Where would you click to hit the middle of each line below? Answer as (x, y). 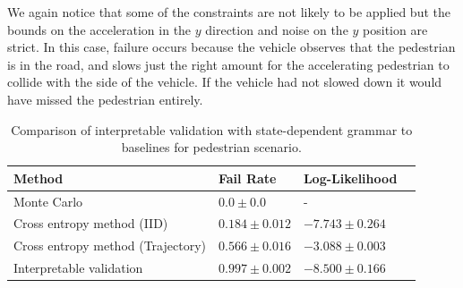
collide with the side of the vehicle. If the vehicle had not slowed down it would (225, 82)
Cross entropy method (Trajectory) (110, 246)
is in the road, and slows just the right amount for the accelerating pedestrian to (228, 64)
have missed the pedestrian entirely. (105, 99)
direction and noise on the (277, 29)
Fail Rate (247, 178)
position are (395, 29)
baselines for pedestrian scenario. (211, 147)
